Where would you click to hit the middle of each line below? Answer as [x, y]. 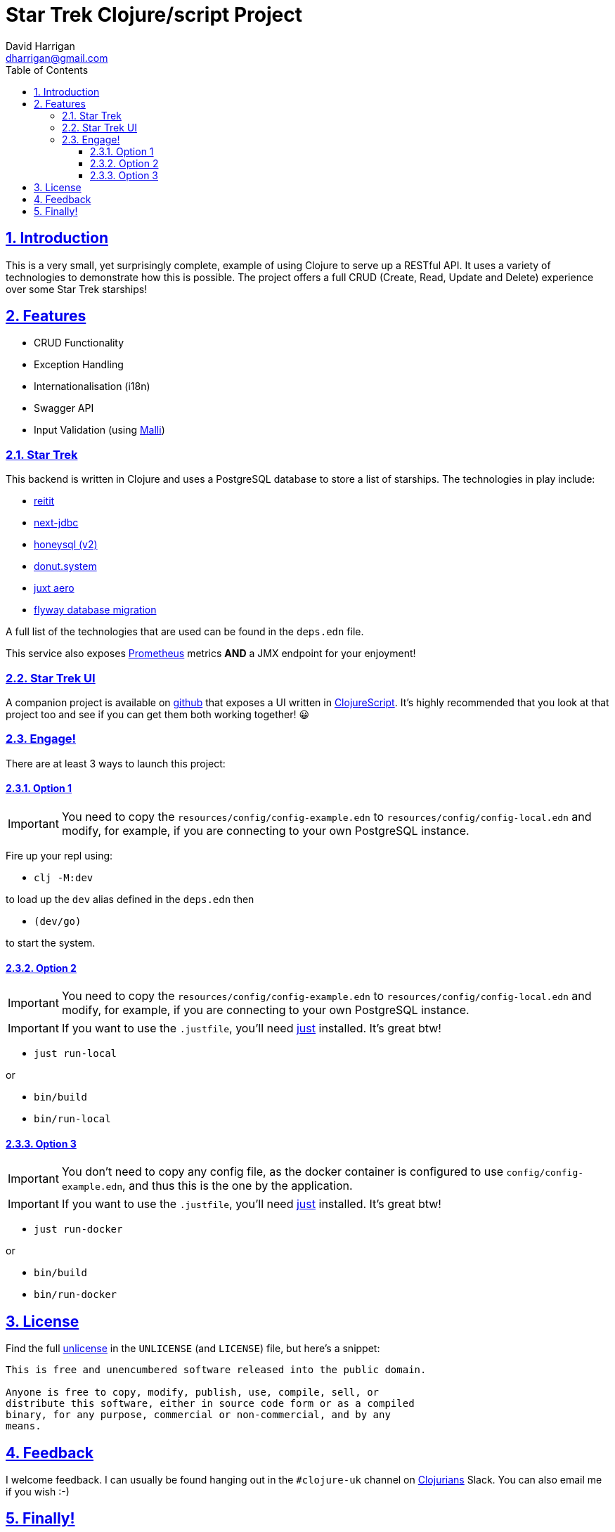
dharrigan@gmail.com [57, 58]
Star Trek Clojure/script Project [154, 15]
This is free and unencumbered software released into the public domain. [216, 1370]
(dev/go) [58, 921]
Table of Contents [47, 70]
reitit [44, 501]
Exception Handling [79, 365]
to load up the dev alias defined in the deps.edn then [130, 899]
